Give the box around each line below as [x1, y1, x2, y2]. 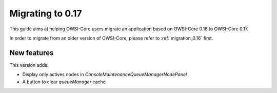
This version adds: [9, 62, 49, 68]
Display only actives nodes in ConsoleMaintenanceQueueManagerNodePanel [22, 71, 187, 78]
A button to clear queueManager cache [22, 79, 106, 85]
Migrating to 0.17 [9, 8, 82, 19]
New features [9, 48, 54, 57]
